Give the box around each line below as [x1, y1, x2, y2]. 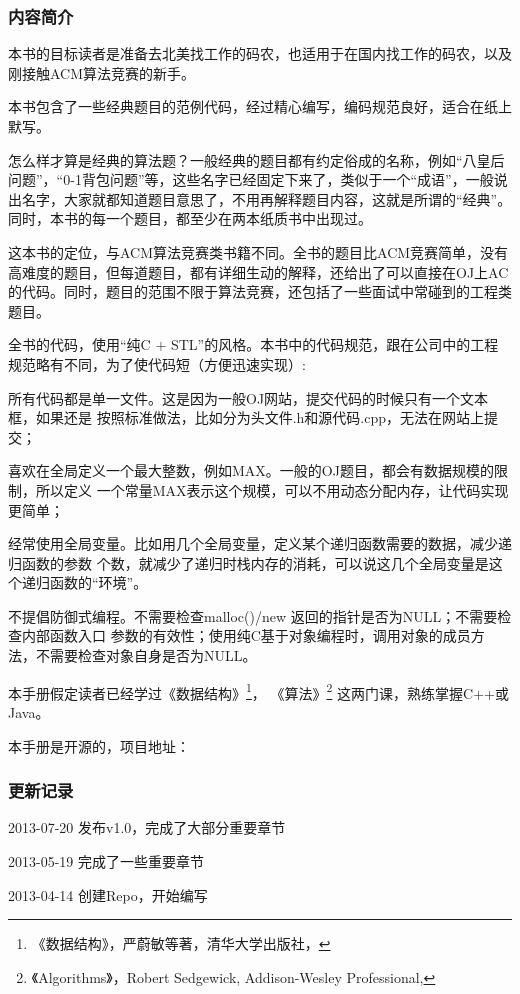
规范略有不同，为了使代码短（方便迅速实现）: [8, 353, 306, 374]
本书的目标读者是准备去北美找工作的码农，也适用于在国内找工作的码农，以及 [8, 43, 512, 64]
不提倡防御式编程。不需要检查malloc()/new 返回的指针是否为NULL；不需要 [8, 605, 498, 626]
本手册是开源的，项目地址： [8, 735, 190, 756]
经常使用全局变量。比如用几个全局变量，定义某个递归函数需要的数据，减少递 [8, 533, 512, 554]
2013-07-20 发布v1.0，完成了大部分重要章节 [8, 817, 286, 838]
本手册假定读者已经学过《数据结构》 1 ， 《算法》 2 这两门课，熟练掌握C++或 [8, 679, 509, 703]
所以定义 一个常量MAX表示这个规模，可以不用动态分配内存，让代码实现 [35, 479, 509, 500]
